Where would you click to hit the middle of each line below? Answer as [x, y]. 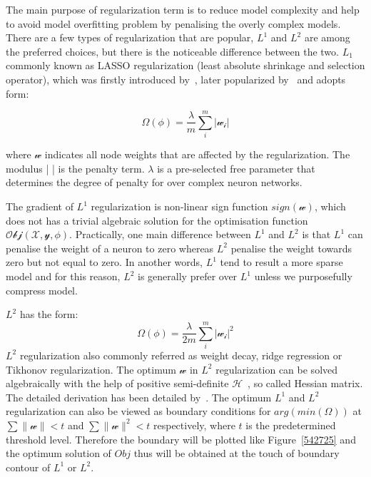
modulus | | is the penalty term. [75, 168]
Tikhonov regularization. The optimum [91, 369]
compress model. [42, 290]
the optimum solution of [59, 453]
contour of [28, 467]
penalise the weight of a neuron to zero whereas [110, 248]
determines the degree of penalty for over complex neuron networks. [154, 182]
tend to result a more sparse [281, 262]
